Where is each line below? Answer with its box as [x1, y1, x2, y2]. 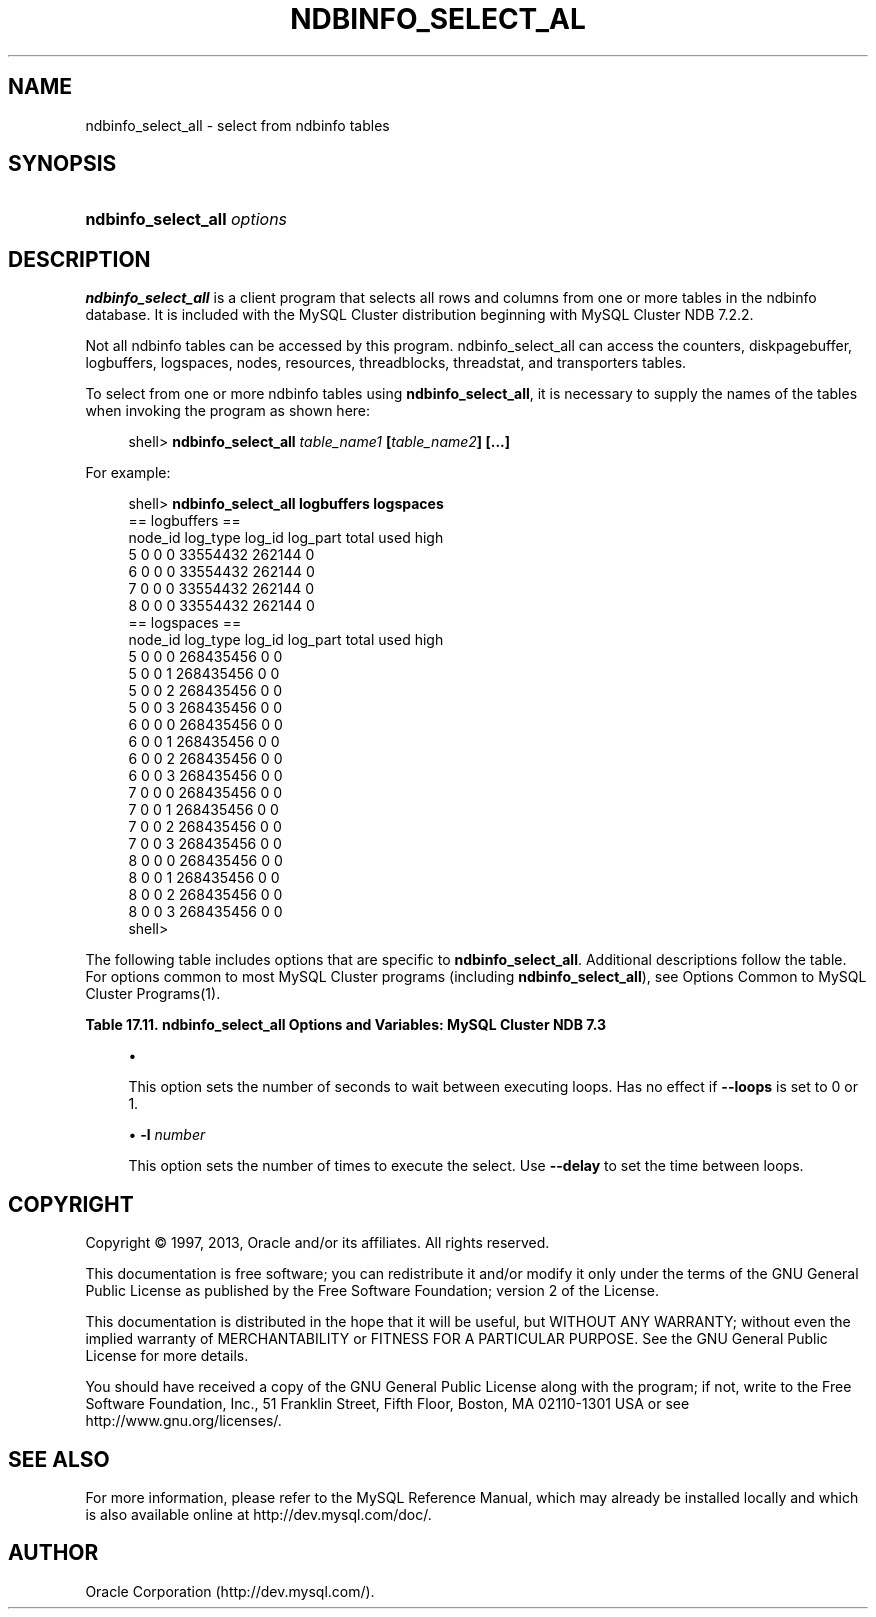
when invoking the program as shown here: [85, 402, 371, 420]
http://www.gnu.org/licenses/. [85, 1412, 282, 1430]
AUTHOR [8, 1540, 99, 1566]
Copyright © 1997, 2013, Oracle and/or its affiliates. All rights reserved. [85, 1234, 550, 1252]
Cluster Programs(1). [85, 985, 221, 1003]
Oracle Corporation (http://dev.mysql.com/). [85, 1582, 375, 1600]
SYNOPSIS [8, 151, 117, 177]
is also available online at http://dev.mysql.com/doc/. [85, 1505, 432, 1523]
